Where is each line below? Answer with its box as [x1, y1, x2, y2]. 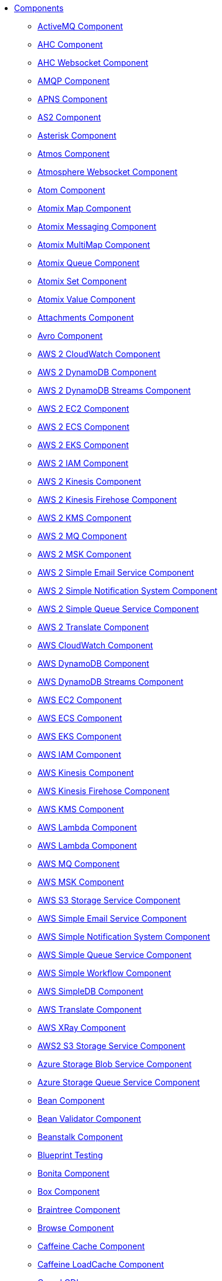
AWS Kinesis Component [37, 768, 134, 778]
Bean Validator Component [37, 1114, 141, 1124]
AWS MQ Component [37, 859, 120, 869]
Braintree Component [37, 1205, 120, 1215]
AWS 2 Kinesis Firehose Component [37, 495, 177, 505]
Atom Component [37, 185, 105, 195]
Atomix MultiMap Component [37, 240, 151, 250]
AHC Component [37, 39, 103, 49]
